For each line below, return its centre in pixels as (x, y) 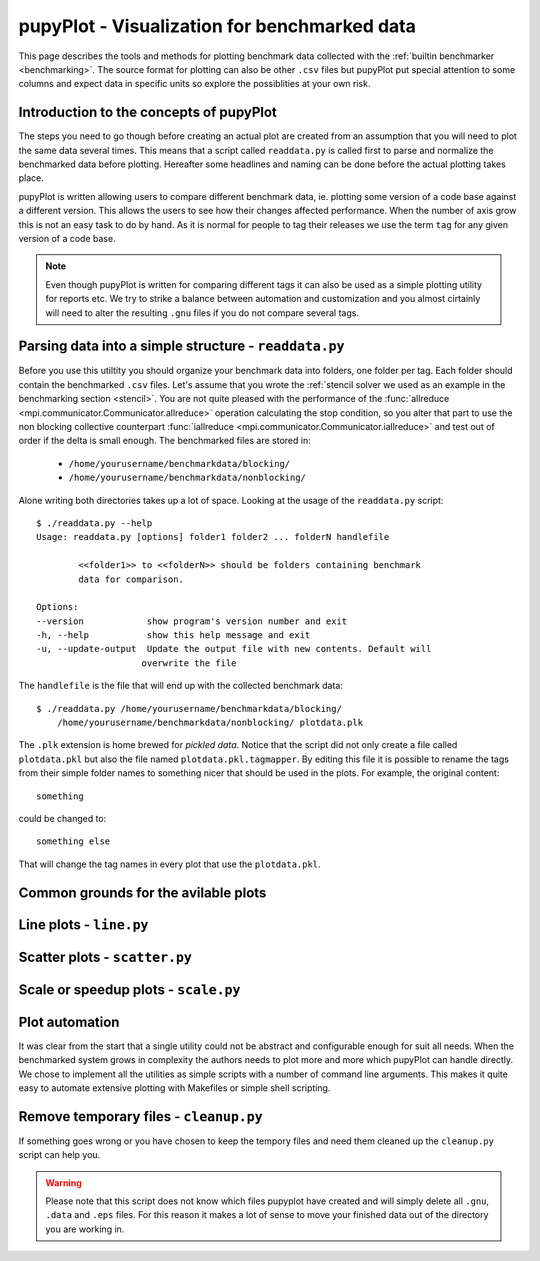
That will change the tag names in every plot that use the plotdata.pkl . (169, 864)
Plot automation (69, 1021)
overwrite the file (189, 663)
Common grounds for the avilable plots (142, 892)
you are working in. (85, 1229)
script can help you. (59, 1155)
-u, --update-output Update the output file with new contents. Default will (234, 649)
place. (31, 178)
